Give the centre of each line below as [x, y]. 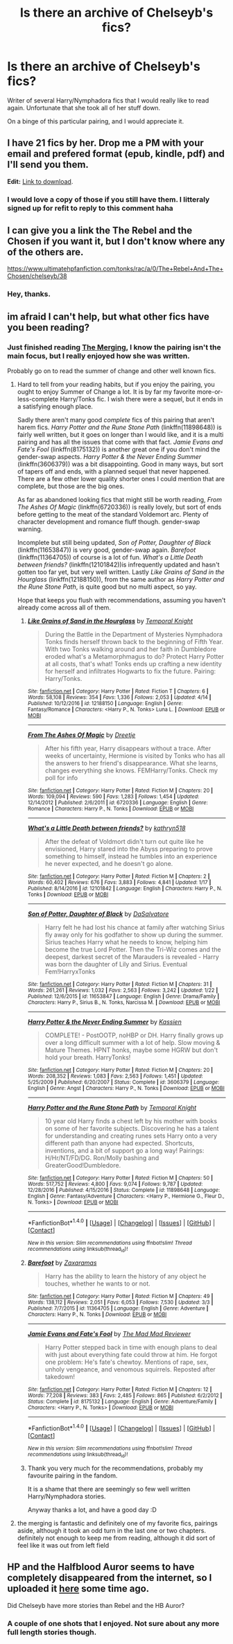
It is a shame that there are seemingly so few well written [109, 1489]
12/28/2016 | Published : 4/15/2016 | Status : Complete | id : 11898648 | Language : [124, 1191]
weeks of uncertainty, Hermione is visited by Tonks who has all [135, 756]
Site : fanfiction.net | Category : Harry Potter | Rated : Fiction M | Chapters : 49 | [120, 1297]
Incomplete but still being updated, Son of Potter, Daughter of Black [114, 543]
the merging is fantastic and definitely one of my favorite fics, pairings [118, 1523]
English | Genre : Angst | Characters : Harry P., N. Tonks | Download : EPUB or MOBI [126, 1089]
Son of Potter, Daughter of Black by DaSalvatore [98, 914]
